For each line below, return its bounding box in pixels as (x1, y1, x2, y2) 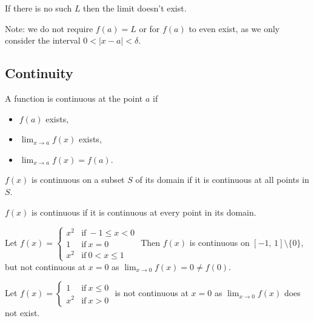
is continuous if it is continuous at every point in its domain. (32, 205, 256, 218)
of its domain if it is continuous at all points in (135, 173, 310, 186)
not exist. (5, 306, 40, 319)
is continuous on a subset (32, 173, 125, 186)
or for (139, 22, 160, 35)
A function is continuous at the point (5, 91, 143, 104)
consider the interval (5, 34, 81, 47)
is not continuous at (115, 286, 189, 299)
